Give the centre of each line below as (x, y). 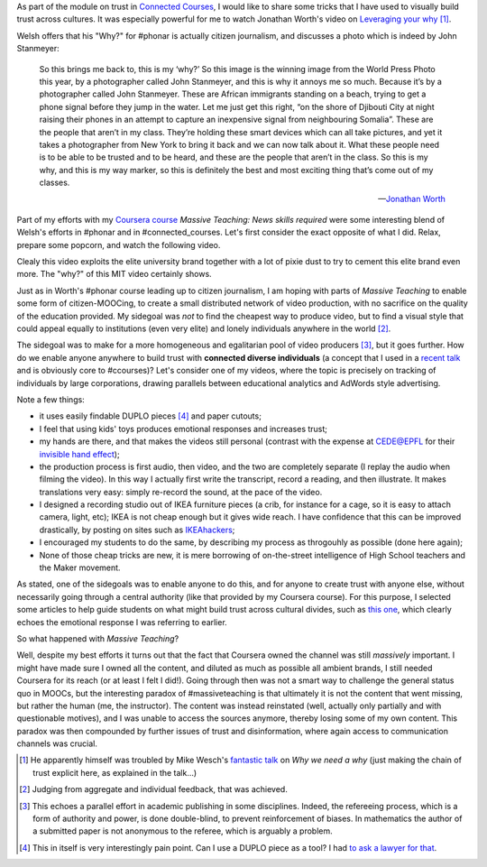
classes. (55, 183)
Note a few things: (51, 399)
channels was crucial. (57, 743)
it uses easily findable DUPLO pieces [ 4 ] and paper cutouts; (150, 416)
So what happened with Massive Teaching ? (98, 638)
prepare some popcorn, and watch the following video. (119, 244)
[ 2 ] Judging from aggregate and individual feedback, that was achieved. (153, 789)
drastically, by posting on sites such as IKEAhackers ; (137, 530)
